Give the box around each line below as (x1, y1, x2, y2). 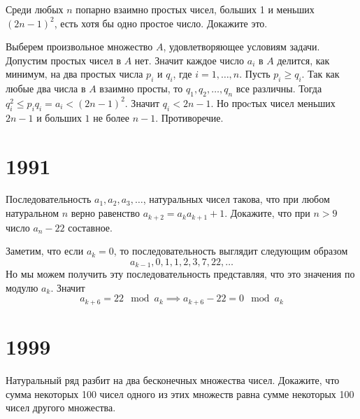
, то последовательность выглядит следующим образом (113, 243, 348, 258)
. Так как (301, 66, 340, 81)
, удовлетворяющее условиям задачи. (163, 39, 320, 54)
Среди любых (6, 2, 64, 16)
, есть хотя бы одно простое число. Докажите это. (54, 15, 268, 30)
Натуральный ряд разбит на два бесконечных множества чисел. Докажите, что (6, 372, 340, 387)
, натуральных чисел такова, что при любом (143, 192, 330, 206)
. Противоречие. (155, 110, 224, 125)
